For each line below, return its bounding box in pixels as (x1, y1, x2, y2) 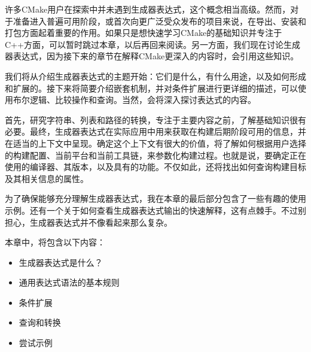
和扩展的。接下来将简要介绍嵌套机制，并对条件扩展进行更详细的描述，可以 (5, 81, 298, 94)
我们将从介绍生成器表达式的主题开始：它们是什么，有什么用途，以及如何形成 (5, 69, 306, 82)
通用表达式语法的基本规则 (19, 276, 120, 289)
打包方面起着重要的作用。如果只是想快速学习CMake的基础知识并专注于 (5, 26, 282, 39)
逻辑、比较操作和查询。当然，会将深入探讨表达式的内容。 (29, 93, 256, 106)
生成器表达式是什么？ (19, 256, 103, 268)
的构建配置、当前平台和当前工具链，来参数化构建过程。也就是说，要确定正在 (5, 148, 306, 161)
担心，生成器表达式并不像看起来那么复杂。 (5, 216, 172, 228)
